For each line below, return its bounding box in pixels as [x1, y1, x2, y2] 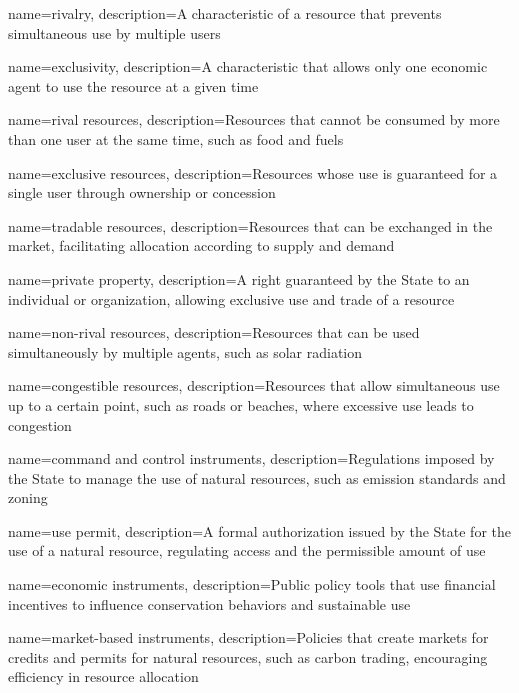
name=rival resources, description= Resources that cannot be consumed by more [8, 109, 500, 130]
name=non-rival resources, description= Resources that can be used [8, 322, 420, 343]
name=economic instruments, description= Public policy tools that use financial [8, 574, 496, 595]
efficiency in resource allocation [8, 666, 199, 687]
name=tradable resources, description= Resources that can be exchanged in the [8, 215, 493, 236]
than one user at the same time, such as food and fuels [8, 128, 344, 149]
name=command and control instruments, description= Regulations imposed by [8, 448, 495, 469]
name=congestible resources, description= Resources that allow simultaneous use [8, 375, 500, 396]
